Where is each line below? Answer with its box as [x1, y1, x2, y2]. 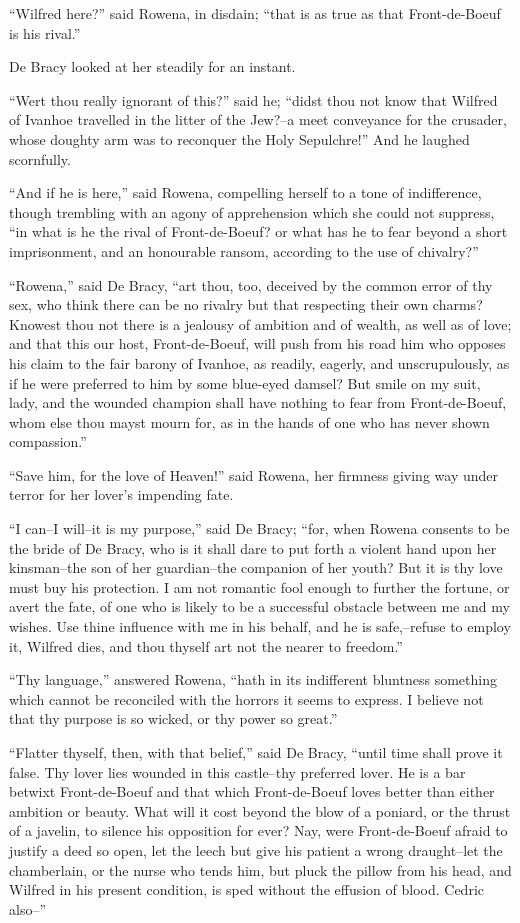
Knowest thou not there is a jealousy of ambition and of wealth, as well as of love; [9, 313, 512, 334]
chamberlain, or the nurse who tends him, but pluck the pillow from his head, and [9, 859, 512, 880]
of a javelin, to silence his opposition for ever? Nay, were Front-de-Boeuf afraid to [9, 820, 508, 841]
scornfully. [9, 148, 71, 169]
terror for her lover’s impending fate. [9, 484, 234, 505]
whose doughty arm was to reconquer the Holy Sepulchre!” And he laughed [9, 128, 470, 149]
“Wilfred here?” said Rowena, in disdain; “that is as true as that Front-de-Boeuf [9, 3, 501, 23]
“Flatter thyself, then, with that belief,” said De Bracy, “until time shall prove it [9, 742, 503, 762]
